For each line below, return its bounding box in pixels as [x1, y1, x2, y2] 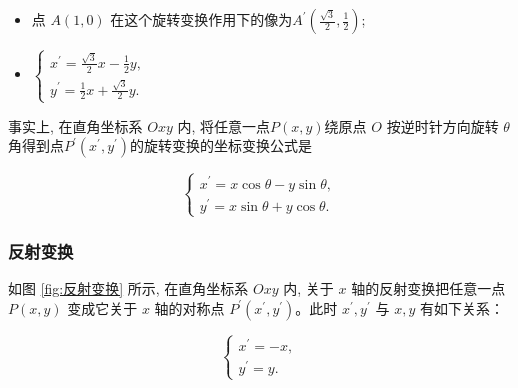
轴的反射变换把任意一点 [351, 278, 506, 299]
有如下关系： [419, 297, 504, 318]
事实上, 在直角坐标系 [8, 115, 143, 136]
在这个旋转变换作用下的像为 [110, 9, 293, 29]
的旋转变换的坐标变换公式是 [130, 135, 313, 156]
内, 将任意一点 [177, 115, 271, 136]
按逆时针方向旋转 [386, 115, 499, 136]
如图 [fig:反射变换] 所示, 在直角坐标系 [8, 278, 249, 299]
